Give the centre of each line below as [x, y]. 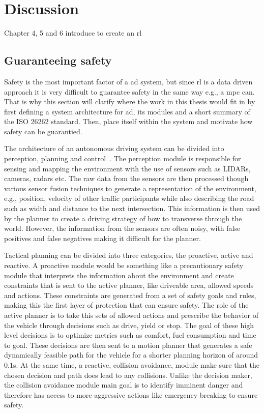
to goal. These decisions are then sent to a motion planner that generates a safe [128, 345]
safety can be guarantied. [43, 131]
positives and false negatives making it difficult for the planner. [102, 238]
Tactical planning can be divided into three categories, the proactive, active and [129, 255]
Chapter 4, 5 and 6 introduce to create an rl [73, 33]
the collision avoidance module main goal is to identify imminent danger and [124, 385]
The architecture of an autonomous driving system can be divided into [114, 148]
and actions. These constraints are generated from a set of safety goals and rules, [130, 295]
